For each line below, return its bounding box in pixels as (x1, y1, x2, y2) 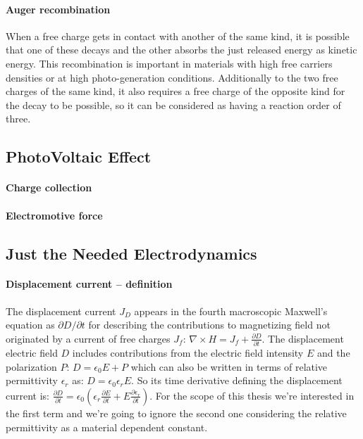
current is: (6, 388, 49, 402)
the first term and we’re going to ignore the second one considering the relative (6, 405, 347, 420)
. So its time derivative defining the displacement (131, 373, 343, 388)
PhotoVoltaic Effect (6, 146, 152, 167)
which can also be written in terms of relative (130, 359, 328, 374)
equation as (6, 317, 55, 332)
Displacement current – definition (6, 276, 173, 291)
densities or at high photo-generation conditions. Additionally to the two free (6, 70, 338, 84)
